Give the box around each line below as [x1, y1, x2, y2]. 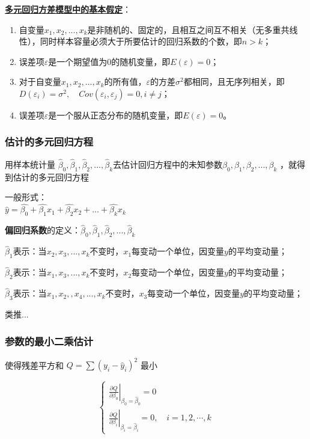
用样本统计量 [5, 158, 55, 170]
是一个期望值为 [48, 55, 108, 67]
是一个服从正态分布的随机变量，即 [48, 108, 183, 121]
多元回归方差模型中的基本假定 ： [5, 3, 131, 15]
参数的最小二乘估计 [5, 333, 94, 348]
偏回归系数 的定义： [5, 224, 81, 236]
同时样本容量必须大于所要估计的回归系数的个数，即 [40, 35, 242, 48]
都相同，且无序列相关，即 [183, 75, 285, 88]
